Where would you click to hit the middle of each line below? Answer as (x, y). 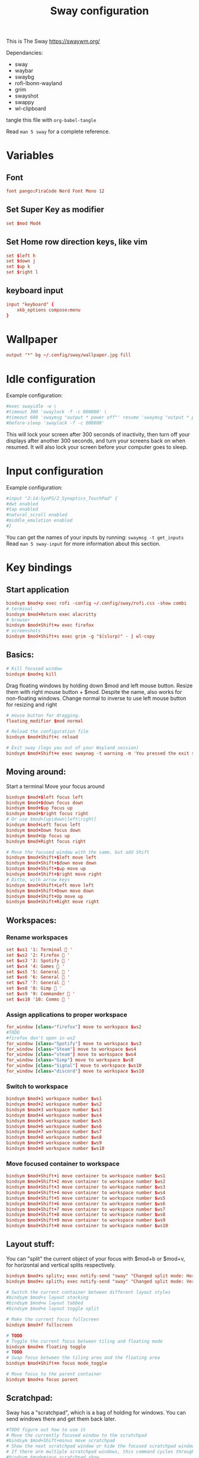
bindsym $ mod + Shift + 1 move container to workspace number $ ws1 (86, 1176)
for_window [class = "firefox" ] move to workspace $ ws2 (74, 1027)
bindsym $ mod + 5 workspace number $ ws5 (54, 1121)
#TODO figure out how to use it (46, 1429)
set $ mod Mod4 (24, 223)
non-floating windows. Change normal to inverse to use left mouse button (96, 698)
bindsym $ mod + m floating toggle (46, 1347)
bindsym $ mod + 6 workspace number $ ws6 (54, 1126)
